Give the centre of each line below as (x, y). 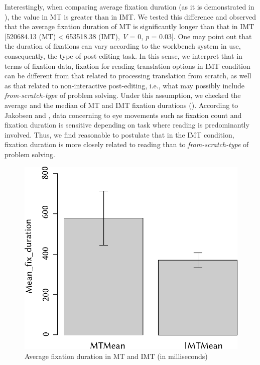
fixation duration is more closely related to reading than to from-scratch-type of (127, 144)
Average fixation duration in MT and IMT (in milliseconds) (116, 356)
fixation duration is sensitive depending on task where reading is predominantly (127, 125)
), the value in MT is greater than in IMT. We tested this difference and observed (130, 16)
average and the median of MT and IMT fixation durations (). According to (121, 105)
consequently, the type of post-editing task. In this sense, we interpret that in (123, 55)
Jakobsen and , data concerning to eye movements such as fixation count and (123, 115)
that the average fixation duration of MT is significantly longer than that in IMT (129, 26)
